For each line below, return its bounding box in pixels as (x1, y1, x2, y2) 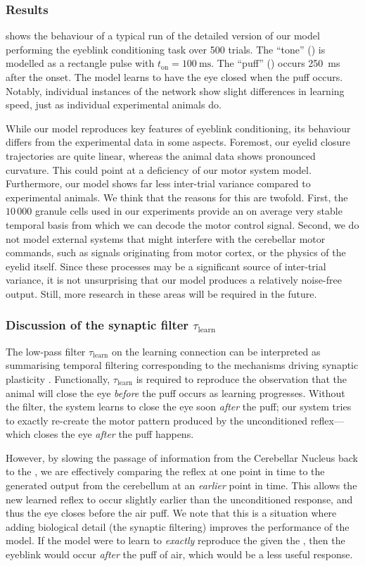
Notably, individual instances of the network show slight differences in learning (6, 83, 345, 98)
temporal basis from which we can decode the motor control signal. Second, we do (6, 217, 359, 232)
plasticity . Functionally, (6, 371, 110, 386)
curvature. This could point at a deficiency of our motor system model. (6, 162, 312, 177)
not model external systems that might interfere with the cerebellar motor (6, 231, 326, 246)
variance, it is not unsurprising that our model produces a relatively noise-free (6, 272, 342, 287)
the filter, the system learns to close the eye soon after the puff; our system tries (6, 399, 352, 414)
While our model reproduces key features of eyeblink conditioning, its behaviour (6, 120, 351, 135)
